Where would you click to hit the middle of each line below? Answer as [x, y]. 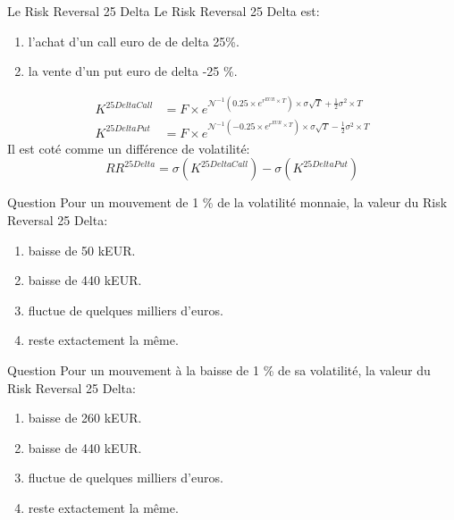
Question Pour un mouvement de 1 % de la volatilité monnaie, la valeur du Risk [227, 202]
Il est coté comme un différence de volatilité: [129, 148]
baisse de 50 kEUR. [82, 250]
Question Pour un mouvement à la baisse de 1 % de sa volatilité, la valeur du [219, 370]
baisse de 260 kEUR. [85, 418]
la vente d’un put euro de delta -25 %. [133, 71]
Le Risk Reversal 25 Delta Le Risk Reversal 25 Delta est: [164, 11]
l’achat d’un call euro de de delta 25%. [134, 41]
